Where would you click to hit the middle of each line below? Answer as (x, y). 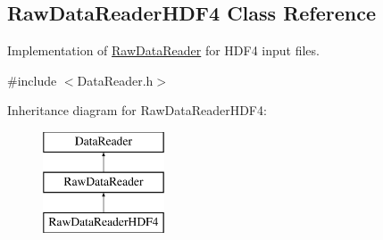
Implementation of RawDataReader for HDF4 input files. (163, 50)
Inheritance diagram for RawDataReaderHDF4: (137, 110)
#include (32, 80)
